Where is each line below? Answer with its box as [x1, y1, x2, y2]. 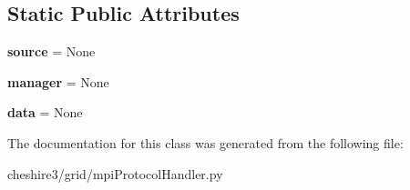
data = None [7, 103, 83, 122]
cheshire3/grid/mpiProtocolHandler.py [7, 164, 223, 183]
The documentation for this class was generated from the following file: [7, 133, 404, 152]
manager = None [7, 72, 109, 91]
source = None [7, 42, 96, 61]
